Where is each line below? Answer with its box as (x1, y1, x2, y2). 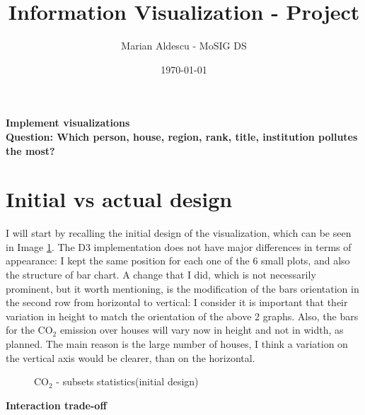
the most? (6, 143, 55, 158)
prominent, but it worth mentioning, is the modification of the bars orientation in (6, 281, 359, 296)
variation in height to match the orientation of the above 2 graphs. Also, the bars (6, 308, 359, 323)
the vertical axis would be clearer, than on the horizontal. (6, 350, 255, 365)
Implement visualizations (6, 115, 130, 130)
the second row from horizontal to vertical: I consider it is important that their (6, 295, 348, 310)
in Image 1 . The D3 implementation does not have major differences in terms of (6, 239, 352, 254)
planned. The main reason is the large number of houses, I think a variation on (6, 336, 348, 351)
